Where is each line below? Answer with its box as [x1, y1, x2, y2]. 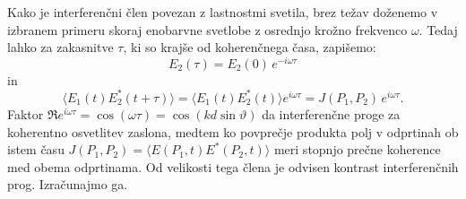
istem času [7, 140, 65, 159]
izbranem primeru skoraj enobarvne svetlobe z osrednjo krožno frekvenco [7, 20, 408, 39]
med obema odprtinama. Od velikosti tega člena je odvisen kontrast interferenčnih [7, 157, 459, 176]
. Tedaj [419, 20, 458, 39]
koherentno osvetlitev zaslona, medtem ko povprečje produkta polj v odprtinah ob [7, 122, 459, 141]
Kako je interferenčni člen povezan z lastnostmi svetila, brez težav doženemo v [7, 3, 438, 21]
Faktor [7, 104, 44, 123]
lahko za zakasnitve [7, 38, 114, 56]
